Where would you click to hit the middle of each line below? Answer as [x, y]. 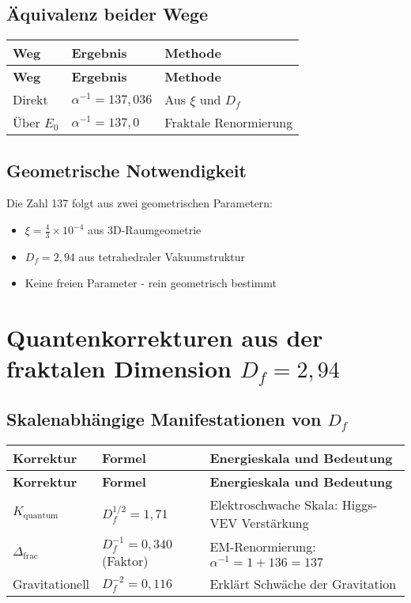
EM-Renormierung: [263, 547]
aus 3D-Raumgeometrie [145, 229]
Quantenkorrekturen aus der [165, 338]
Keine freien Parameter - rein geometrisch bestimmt [151, 283]
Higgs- [359, 504]
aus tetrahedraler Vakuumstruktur [162, 256]
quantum [41, 516]
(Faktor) [125, 560]
